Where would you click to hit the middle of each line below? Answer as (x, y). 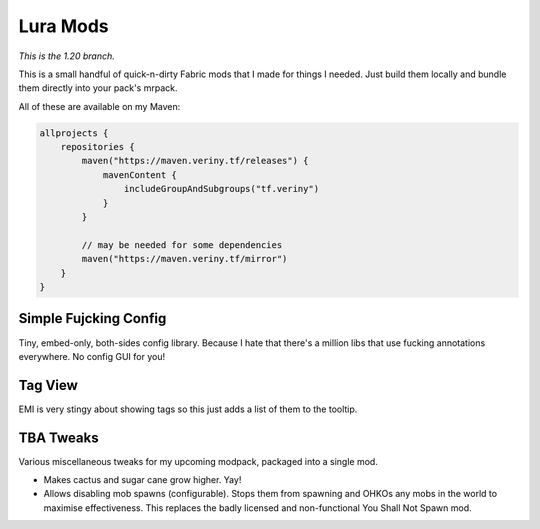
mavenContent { (139, 174)
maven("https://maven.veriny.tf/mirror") (184, 259)
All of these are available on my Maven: (99, 106)
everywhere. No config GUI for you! (91, 356)
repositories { (97, 147)
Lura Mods (63, 26)
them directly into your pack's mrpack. (98, 88)
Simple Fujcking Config (92, 318)
